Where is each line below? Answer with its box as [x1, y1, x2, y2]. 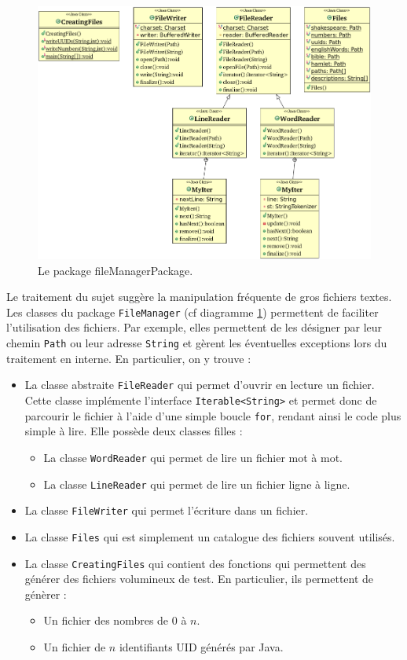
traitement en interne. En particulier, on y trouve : [6, 350, 251, 366]
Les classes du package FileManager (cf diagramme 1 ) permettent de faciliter [6, 303, 379, 320]
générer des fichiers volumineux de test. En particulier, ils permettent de [24, 570, 374, 587]
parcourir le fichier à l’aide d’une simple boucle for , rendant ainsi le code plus [24, 407, 401, 423]
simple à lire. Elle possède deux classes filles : [24, 423, 243, 439]
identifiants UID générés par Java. [119, 638, 284, 654]
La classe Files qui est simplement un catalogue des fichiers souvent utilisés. [24, 528, 395, 544]
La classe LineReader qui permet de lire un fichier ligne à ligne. [43, 475, 350, 492]
